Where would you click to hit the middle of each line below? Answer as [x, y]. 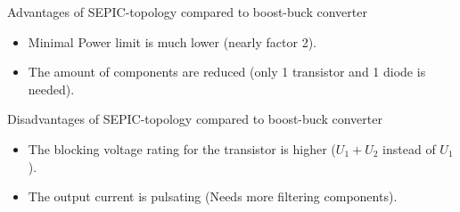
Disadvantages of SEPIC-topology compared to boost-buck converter [195, 119]
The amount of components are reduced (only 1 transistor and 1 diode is [227, 72]
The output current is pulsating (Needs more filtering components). [213, 196]
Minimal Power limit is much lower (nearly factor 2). [172, 41]
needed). [51, 89]
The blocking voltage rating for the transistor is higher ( [182, 148]
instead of [409, 148]
